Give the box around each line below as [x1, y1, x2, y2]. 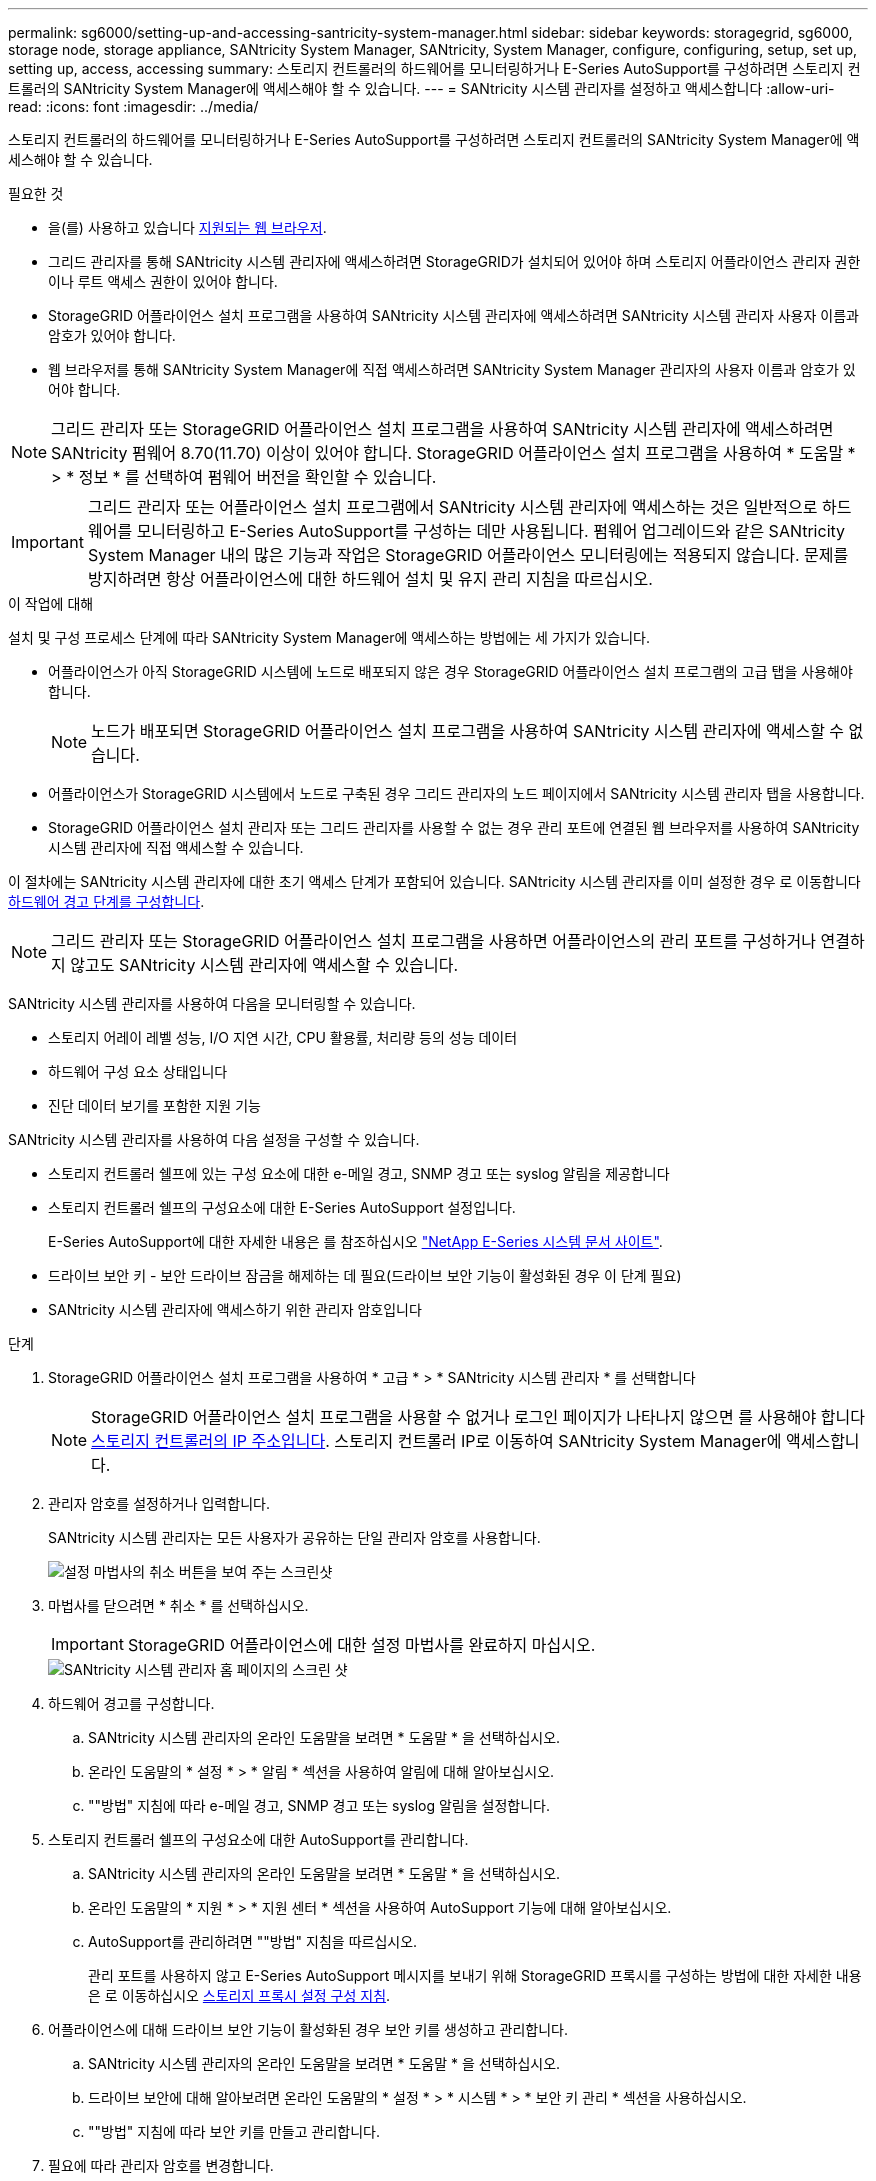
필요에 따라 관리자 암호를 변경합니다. [48, 2157, 274, 2174]
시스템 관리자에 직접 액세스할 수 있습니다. [48, 839, 304, 856]
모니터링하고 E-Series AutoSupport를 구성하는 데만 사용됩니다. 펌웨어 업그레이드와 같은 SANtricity [136, 521, 846, 541]
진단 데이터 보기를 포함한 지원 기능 [48, 1097, 261, 1114]
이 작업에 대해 [8, 595, 94, 612]
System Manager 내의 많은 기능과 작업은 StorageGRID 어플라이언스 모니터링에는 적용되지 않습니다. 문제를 [87, 545, 849, 565]
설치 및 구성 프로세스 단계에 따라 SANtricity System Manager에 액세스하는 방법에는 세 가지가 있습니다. [8, 629, 651, 646]
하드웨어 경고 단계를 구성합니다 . [8, 893, 205, 910]
